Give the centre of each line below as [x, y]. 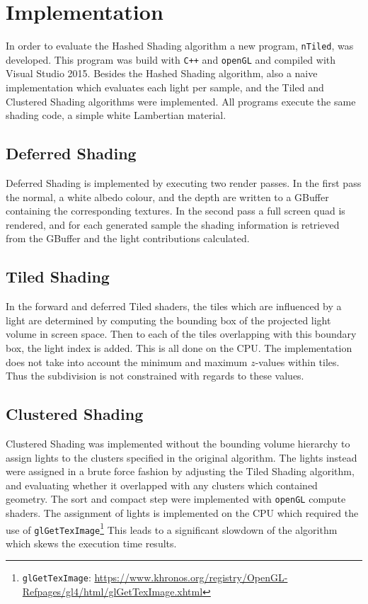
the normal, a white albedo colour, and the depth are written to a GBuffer [167, 196]
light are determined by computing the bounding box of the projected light [168, 320]
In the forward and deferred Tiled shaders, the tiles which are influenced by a [174, 306]
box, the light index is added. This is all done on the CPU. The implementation [179, 347]
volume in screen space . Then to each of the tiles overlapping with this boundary [181, 334]
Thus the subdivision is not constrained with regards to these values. [155, 376]
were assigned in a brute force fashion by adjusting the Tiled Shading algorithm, [180, 471]
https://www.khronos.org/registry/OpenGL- [191, 577]
